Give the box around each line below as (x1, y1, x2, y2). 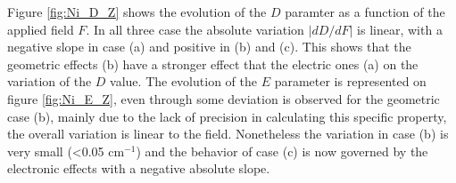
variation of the (7, 72, 92, 91)
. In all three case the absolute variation (86, 20, 304, 38)
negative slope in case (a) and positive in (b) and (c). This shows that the (7, 37, 411, 56)
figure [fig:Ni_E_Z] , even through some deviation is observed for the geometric (7, 89, 440, 107)
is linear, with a (357, 20, 443, 38)
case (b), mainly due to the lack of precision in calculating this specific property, (7, 107, 447, 125)
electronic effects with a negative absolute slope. (7, 159, 270, 178)
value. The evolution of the (110, 72, 257, 91)
